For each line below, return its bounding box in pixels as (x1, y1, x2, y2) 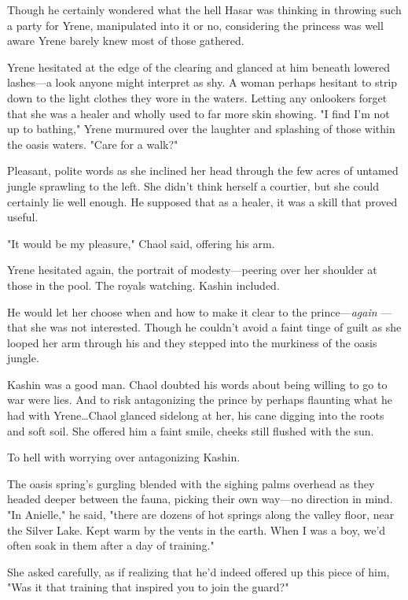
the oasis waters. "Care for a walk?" (7, 135, 178, 152)
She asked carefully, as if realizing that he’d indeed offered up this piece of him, (7, 563, 390, 580)
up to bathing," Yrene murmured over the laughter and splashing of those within (7, 120, 395, 137)
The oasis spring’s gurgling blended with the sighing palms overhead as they (7, 475, 375, 491)
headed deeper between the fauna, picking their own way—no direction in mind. (7, 491, 393, 507)
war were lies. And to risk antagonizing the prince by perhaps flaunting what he (7, 391, 393, 408)
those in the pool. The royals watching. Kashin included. (7, 276, 280, 293)
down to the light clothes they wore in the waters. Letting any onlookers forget (7, 89, 388, 106)
